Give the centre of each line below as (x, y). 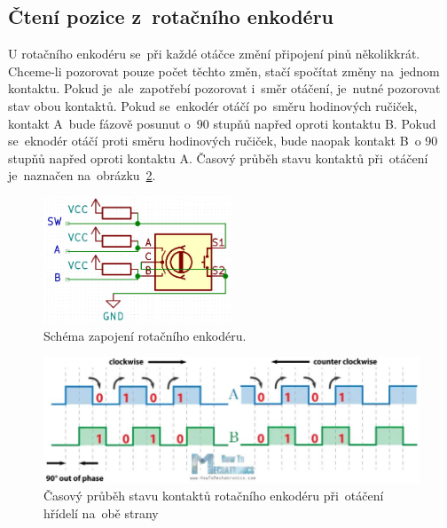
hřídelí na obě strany (101, 512)
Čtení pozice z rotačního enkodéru (171, 16)
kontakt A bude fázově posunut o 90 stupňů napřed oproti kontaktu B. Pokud (222, 123)
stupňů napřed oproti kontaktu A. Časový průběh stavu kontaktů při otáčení (218, 158)
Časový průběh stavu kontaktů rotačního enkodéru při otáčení (214, 496)
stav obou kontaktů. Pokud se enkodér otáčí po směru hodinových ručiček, (213, 105)
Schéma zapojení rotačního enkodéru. (145, 335)
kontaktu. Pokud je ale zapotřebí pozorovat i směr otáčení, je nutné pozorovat (224, 88)
